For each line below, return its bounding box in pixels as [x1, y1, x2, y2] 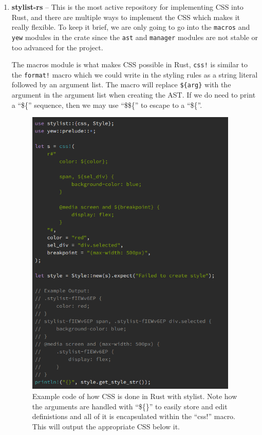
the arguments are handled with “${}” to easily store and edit [32, 401, 228, 411]
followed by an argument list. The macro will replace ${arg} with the [11, 79, 231, 90]
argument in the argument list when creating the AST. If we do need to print [11, 89, 256, 100]
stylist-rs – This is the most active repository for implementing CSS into [11, 2, 244, 12]
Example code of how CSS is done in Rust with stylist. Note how [32, 390, 237, 401]
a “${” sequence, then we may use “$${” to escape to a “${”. [11, 99, 202, 110]
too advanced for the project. [11, 42, 103, 52]
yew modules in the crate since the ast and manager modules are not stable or [11, 31, 258, 42]
